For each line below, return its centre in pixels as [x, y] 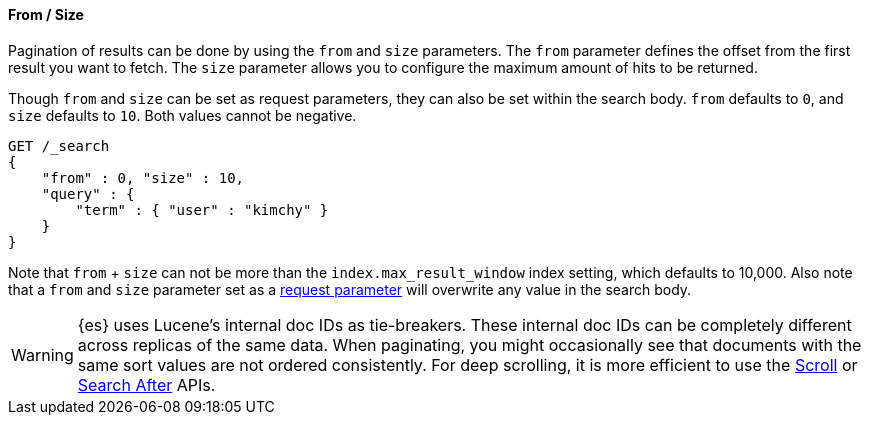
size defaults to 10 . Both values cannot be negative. [182, 115]
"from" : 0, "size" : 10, [143, 177]
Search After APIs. [146, 384]
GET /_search [59, 145]
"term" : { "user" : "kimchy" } [202, 209]
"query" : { [88, 193]
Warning [42, 354]
